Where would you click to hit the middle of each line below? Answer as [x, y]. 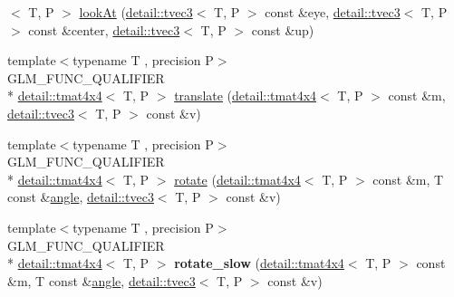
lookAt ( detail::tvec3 [136, 12]
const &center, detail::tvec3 [104, 29]
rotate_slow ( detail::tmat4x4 [259, 263]
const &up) [283, 29]
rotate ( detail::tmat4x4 [237, 179]
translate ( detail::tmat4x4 [246, 96]
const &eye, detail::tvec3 [333, 12]
